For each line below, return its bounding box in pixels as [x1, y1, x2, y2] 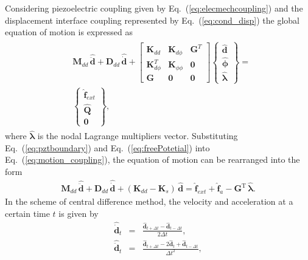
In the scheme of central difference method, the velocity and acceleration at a [5, 195, 293, 208]
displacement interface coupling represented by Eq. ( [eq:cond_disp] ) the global [5, 13, 299, 26]
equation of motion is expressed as [5, 26, 133, 38]
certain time [5, 207, 50, 219]
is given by [58, 207, 99, 219]
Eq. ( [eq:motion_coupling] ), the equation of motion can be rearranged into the [5, 153, 300, 166]
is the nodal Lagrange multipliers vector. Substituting [37, 129, 238, 142]
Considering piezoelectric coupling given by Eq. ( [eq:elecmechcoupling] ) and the [5, 2, 303, 14]
